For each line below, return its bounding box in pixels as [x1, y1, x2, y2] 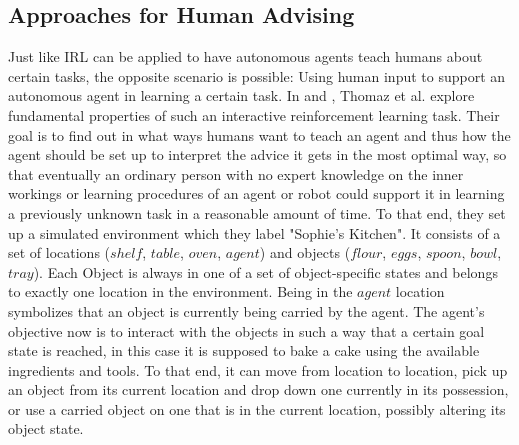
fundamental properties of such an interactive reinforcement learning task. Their [8, 104, 500, 125]
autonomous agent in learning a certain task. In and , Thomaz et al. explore [8, 85, 475, 106]
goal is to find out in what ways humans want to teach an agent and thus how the [8, 124, 511, 145]
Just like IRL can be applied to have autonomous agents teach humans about [8, 46, 483, 67]
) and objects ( [259, 242, 351, 263]
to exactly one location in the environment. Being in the [8, 281, 353, 302]
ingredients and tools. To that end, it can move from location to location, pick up [8, 359, 508, 380]
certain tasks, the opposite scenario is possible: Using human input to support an [8, 65, 506, 86]
